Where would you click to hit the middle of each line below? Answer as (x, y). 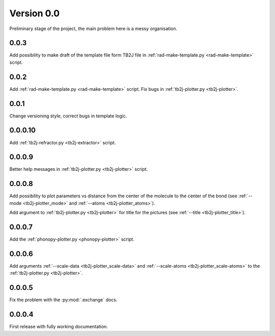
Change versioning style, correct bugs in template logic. (68, 116)
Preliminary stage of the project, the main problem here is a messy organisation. (93, 29)
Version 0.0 (35, 13)
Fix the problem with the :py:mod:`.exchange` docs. (63, 300)
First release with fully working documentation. (59, 327)
